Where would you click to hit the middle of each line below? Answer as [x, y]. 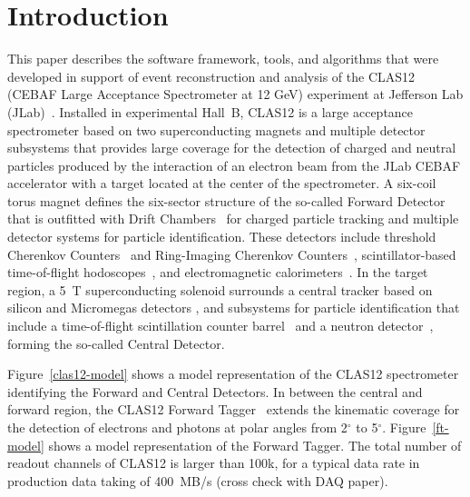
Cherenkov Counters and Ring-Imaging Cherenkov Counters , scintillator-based [232, 254]
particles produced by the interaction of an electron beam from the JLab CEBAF [234, 165]
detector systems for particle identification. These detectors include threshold [222, 237]
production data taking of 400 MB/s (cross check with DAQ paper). [198, 480]
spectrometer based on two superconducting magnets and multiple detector [216, 129]
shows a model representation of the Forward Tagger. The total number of [255, 445]
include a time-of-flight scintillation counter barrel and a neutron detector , [220, 326]
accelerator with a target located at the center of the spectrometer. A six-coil [222, 183]
